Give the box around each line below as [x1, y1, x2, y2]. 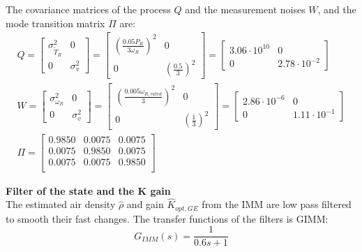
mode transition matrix [6, 15, 105, 30]
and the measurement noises [185, 2, 306, 16]
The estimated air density [6, 197, 116, 212]
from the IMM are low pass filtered [202, 197, 352, 212]
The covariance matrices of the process [6, 2, 171, 16]
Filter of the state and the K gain [6, 183, 171, 198]
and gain [126, 197, 164, 212]
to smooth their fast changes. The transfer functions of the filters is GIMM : [6, 211, 329, 225]
